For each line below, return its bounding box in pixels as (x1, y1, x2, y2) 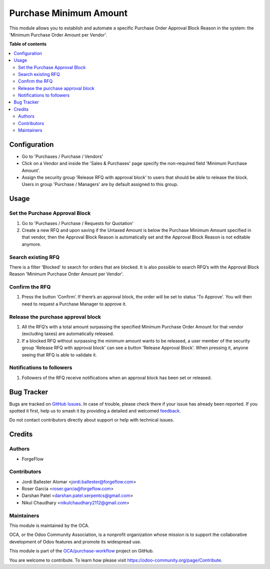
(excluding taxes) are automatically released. (21, 330, 114, 337)
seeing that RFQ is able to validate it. (21, 351, 97, 357)
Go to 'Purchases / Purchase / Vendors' (21, 153, 103, 159)
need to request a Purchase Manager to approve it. (21, 300, 127, 307)
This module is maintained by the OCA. (9, 522, 89, 528)
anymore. (21, 241, 41, 247)
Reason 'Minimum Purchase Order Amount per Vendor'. (9, 271, 124, 277)
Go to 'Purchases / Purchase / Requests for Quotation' (21, 220, 134, 226)
